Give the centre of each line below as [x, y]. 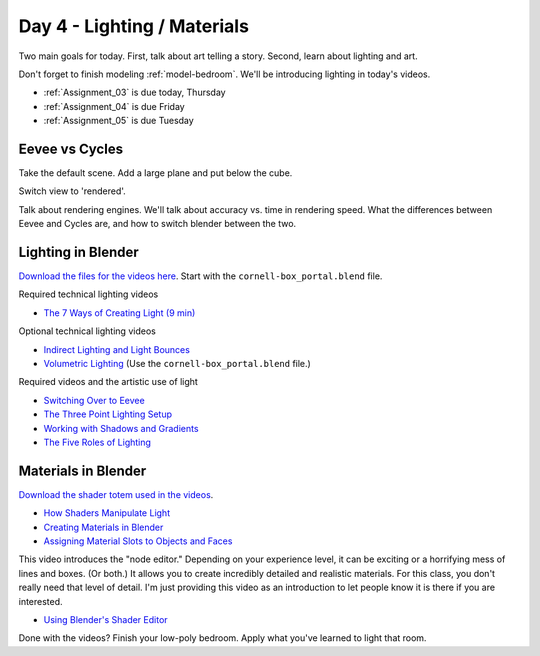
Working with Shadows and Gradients [121, 428]
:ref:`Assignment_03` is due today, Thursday [134, 92]
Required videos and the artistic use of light [108, 382]
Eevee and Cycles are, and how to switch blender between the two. [157, 224]
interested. [41, 601]
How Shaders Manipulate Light [106, 513]
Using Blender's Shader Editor [106, 620]
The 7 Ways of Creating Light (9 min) [119, 312]
